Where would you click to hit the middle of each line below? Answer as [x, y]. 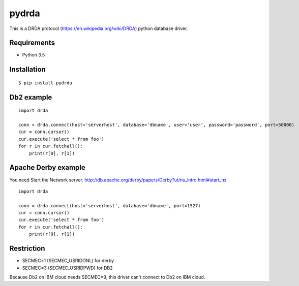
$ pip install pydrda [45, 83]
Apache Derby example [48, 168]
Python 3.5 [34, 55]
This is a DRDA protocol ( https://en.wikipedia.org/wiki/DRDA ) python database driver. [99, 28]
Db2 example [31, 97]
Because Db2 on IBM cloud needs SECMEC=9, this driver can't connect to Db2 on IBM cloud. [107, 277]
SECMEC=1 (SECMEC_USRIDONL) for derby [68, 261]
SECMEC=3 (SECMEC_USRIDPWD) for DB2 [67, 268]
